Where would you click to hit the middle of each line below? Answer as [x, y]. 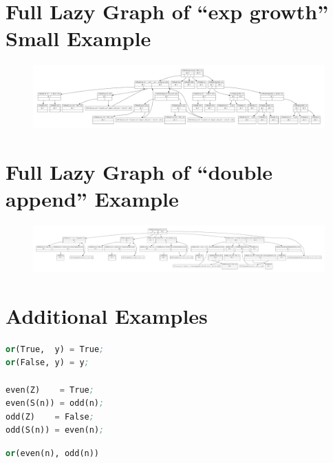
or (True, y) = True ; [55, 349]
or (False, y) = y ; [47, 363]
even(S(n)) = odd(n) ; [55, 403]
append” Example [92, 199]
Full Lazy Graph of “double [139, 172]
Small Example [78, 38]
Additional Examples [107, 315]
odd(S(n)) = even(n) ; [55, 430]
